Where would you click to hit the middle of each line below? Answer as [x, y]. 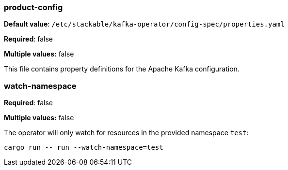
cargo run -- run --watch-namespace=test [84, 148]
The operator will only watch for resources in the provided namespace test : [126, 133]
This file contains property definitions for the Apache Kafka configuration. [122, 69]
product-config [33, 7]
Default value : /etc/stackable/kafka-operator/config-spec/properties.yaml [144, 24]
